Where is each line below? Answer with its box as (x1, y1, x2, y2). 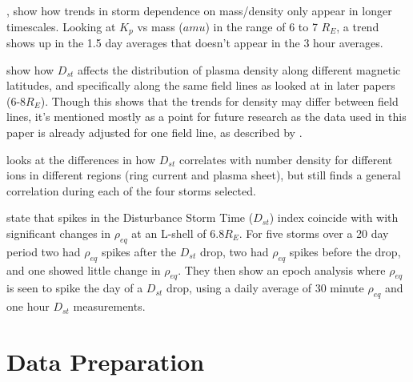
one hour (6, 298, 50, 315)
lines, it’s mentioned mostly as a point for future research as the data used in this (6, 108, 407, 125)
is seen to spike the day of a (6, 279, 143, 296)
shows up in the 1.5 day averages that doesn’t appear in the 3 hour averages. (6, 34, 383, 51)
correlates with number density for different (178, 151, 393, 167)
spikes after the (101, 243, 177, 259)
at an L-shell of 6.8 (131, 224, 225, 241)
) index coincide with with (269, 209, 399, 226)
